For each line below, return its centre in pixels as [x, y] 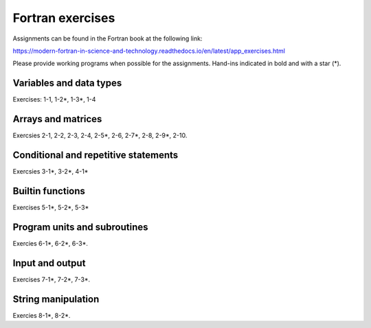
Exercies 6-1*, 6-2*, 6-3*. [50, 243]
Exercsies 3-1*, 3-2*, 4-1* [50, 172]
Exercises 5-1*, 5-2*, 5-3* [51, 207]
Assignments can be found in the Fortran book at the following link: [108, 38]
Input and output [49, 263]
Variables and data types [67, 83]
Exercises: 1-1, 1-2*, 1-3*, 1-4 [54, 99]
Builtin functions [49, 191]
